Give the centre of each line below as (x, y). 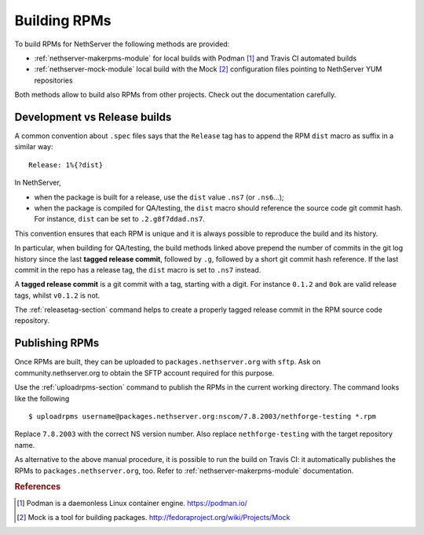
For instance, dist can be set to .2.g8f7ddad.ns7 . (120, 219)
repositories (54, 80)
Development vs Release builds (93, 117)
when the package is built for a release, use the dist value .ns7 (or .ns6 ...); (159, 197)
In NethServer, (38, 183)
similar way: (34, 147)
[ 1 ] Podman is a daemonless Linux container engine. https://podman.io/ (132, 503)
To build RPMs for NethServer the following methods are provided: (122, 44)
